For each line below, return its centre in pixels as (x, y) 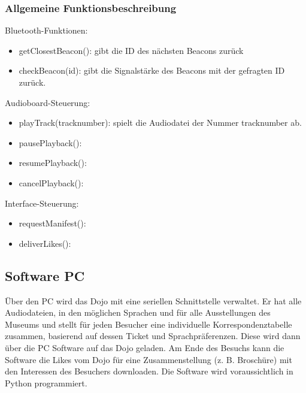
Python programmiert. (46, 383)
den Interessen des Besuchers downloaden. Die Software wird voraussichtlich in (149, 371)
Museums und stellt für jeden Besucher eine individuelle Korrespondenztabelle (149, 324)
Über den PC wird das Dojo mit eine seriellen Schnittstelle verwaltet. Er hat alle (153, 300)
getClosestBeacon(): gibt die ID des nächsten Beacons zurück (131, 50)
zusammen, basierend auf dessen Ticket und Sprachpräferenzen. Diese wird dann (153, 336)
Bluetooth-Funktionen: (46, 30)
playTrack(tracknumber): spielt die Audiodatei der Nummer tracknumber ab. (160, 123)
